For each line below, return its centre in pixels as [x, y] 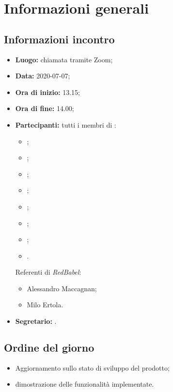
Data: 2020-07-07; [43, 76]
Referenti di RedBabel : [48, 272]
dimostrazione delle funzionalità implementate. [85, 384]
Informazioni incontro [59, 39]
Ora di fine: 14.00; [45, 108]
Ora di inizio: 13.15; [47, 92]
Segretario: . [36, 321]
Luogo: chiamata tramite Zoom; [64, 59]
